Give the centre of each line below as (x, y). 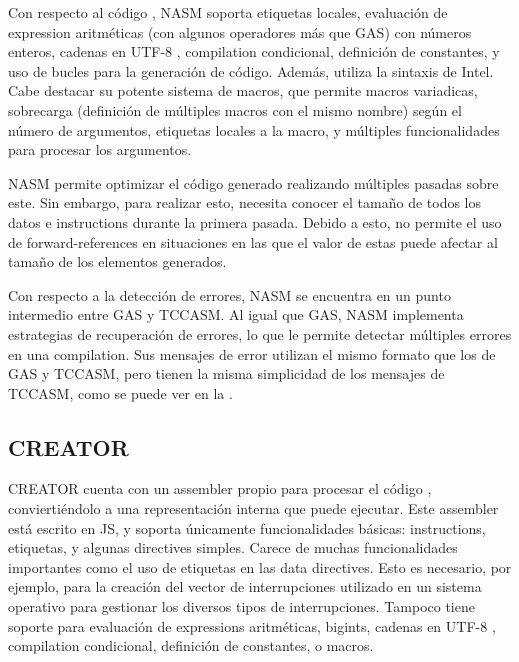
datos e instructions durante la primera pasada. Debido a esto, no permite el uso (255, 221)
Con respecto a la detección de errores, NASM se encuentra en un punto (229, 294)
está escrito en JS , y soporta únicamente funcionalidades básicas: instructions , (247, 527)
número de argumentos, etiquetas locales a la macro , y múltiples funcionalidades (254, 129)
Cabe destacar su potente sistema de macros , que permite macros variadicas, (243, 90)
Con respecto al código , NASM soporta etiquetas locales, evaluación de (228, 12)
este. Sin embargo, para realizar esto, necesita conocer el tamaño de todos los (245, 202)
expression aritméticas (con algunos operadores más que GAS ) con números (240, 31)
